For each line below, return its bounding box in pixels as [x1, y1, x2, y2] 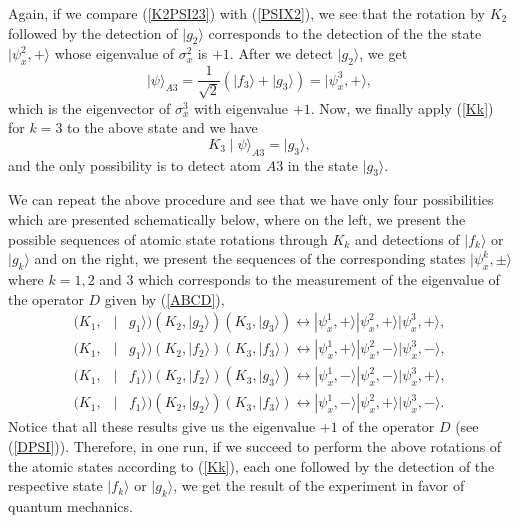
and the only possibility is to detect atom [8, 154, 262, 175]
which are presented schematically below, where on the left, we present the [8, 209, 466, 230]
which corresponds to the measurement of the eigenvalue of [138, 269, 500, 289]
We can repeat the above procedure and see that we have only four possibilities [8, 189, 494, 210]
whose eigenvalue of [54, 43, 175, 64]
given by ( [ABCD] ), [104, 288, 225, 309]
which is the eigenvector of [8, 97, 171, 118]
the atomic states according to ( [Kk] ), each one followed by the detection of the [8, 455, 495, 476]
